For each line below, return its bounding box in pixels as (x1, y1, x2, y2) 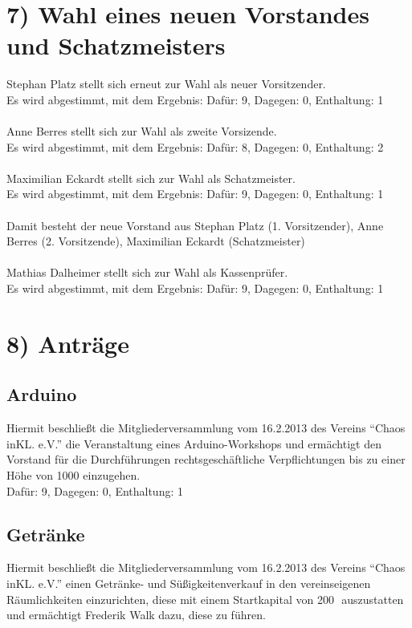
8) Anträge (6, 326, 129, 359)
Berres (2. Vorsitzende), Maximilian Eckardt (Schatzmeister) (6, 233, 305, 249)
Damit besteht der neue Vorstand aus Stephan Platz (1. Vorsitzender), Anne (6, 217, 384, 233)
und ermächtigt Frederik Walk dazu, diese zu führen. (6, 606, 266, 623)
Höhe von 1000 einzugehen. (6, 466, 141, 483)
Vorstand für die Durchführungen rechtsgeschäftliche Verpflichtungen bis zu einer (6, 451, 406, 468)
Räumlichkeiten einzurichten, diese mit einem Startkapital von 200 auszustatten (6, 590, 404, 607)
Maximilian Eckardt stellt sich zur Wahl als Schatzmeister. (6, 169, 296, 186)
